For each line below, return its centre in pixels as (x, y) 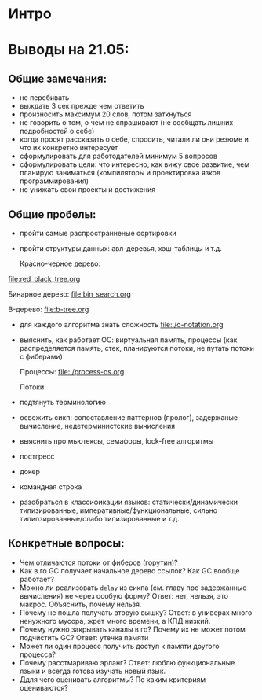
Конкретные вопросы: (66, 543)
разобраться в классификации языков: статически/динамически (128, 502)
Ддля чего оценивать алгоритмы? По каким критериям (113, 679)
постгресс (37, 456)
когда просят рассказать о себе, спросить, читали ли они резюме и (134, 139)
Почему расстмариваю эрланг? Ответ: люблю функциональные (127, 662)
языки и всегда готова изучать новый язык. (93, 671)
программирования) (54, 181)
